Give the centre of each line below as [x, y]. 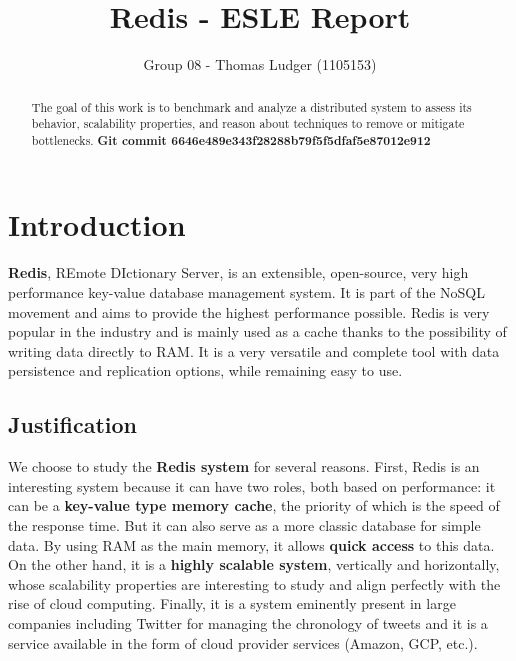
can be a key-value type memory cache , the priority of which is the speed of [254, 505]
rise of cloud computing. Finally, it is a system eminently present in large [232, 603]
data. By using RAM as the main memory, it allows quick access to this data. [251, 544]
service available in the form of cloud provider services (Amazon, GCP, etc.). [243, 642]
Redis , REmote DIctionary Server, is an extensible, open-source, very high [238, 272]
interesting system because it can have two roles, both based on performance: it [252, 485]
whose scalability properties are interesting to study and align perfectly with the [254, 583]
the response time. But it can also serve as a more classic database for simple [244, 524]
